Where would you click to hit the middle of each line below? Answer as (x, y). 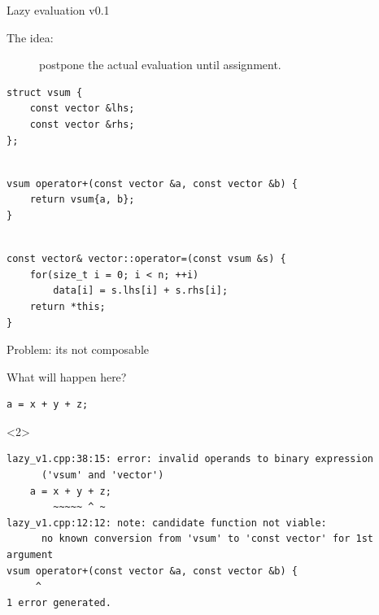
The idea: (30, 37)
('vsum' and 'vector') (102, 475)
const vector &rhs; (82, 124)
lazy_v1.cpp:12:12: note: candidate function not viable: (167, 523)
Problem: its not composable (78, 349)
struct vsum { (45, 92)
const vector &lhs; (82, 109)
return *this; (68, 306)
